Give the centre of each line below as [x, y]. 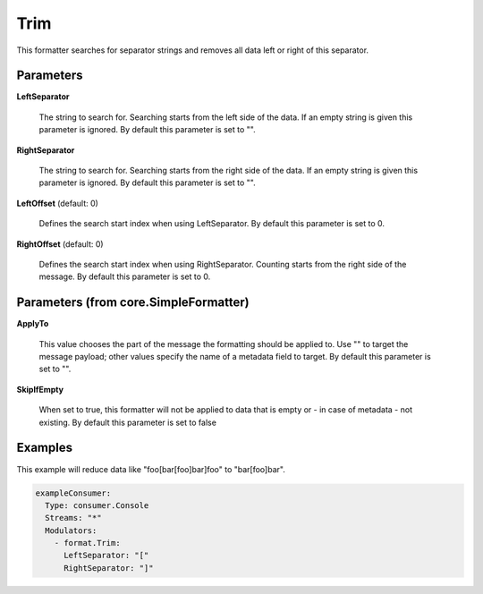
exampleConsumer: [73, 493]
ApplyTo [33, 324]
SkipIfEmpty [40, 389]
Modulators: [71, 530]
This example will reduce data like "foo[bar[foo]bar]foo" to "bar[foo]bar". [151, 469]
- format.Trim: [87, 543]
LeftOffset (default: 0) [57, 203]
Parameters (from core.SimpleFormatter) [133, 303]
